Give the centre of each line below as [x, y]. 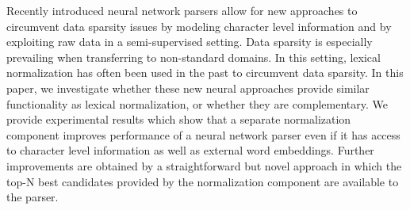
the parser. [33, 197]
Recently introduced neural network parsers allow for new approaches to [182, 10]
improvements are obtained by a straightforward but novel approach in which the [204, 165]
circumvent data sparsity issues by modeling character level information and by [199, 26]
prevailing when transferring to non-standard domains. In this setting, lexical [194, 57]
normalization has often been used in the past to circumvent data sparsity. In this [205, 73]
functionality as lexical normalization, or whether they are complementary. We [197, 103]
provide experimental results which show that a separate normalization [179, 119]
